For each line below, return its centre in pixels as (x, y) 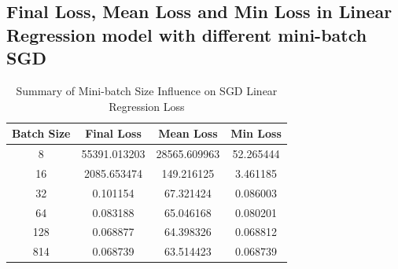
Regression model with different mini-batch (187, 34)
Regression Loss (147, 106)
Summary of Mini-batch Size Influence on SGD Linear (147, 90)
